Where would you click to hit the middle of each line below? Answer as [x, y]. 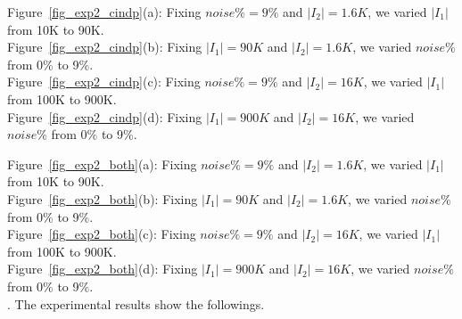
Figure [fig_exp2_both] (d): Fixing [103, 269]
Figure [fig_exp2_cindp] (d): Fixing [105, 116]
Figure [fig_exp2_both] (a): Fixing [102, 164]
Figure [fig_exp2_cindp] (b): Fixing [105, 47]
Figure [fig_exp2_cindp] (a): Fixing [104, 12]
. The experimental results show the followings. [136, 303]
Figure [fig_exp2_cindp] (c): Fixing [104, 82]
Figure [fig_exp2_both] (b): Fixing [103, 198]
